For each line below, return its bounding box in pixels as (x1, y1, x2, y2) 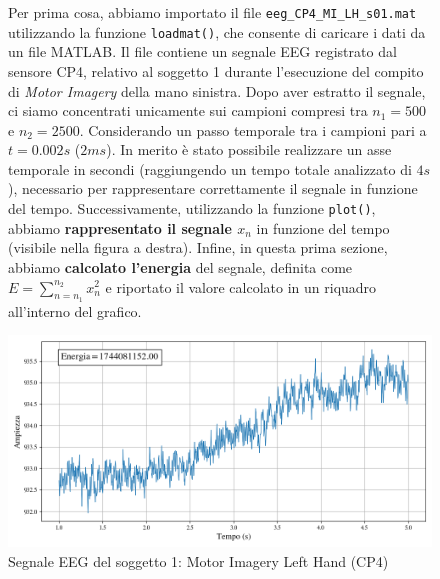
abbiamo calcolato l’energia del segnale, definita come (8, 256, 353, 277)
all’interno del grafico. (8, 300, 142, 321)
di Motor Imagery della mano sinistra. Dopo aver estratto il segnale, (8, 80, 426, 101)
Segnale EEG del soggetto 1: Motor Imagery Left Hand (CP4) (8, 550, 389, 571)
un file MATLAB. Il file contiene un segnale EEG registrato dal (8, 41, 397, 62)
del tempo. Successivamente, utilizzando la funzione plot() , (8, 198, 376, 219)
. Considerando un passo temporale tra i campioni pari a (79, 119, 427, 140)
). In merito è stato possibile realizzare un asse (106, 139, 392, 160)
